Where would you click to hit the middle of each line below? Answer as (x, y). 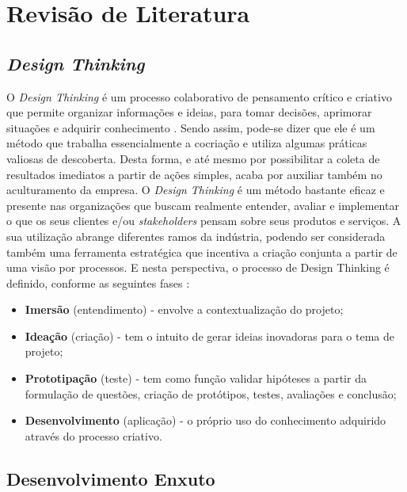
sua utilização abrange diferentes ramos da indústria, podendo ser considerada (196, 236)
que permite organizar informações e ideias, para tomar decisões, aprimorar (189, 112)
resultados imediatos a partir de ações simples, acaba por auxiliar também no (194, 174)
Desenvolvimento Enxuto (111, 478)
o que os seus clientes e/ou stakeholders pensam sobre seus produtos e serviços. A (204, 221)
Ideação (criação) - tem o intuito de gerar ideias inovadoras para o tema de (210, 336)
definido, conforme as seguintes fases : (98, 282)
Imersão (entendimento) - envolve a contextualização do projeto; (184, 309)
